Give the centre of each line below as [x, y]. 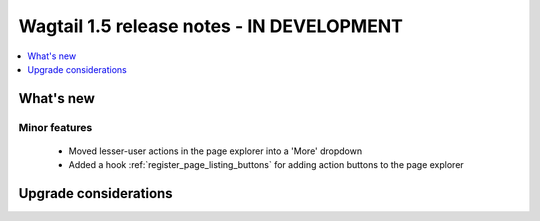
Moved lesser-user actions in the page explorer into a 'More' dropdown [215, 151]
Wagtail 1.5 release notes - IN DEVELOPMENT [211, 26]
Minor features [55, 127]
